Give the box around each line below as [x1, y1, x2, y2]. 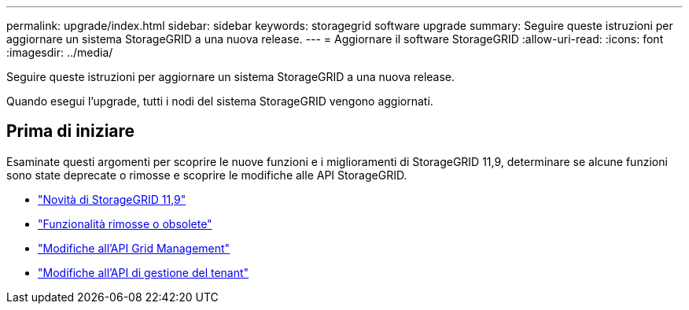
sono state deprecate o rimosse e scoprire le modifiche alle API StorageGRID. [6, 168, 407, 182]
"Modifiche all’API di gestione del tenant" [38, 265, 249, 279]
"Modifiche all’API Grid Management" [38, 241, 230, 255]
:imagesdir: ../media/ [6, 46, 113, 59]
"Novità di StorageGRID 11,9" [38, 192, 186, 206]
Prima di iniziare [6, 121, 135, 142]
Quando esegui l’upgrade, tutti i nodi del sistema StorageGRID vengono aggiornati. [6, 94, 433, 108]
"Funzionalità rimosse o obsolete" [38, 216, 212, 231]
